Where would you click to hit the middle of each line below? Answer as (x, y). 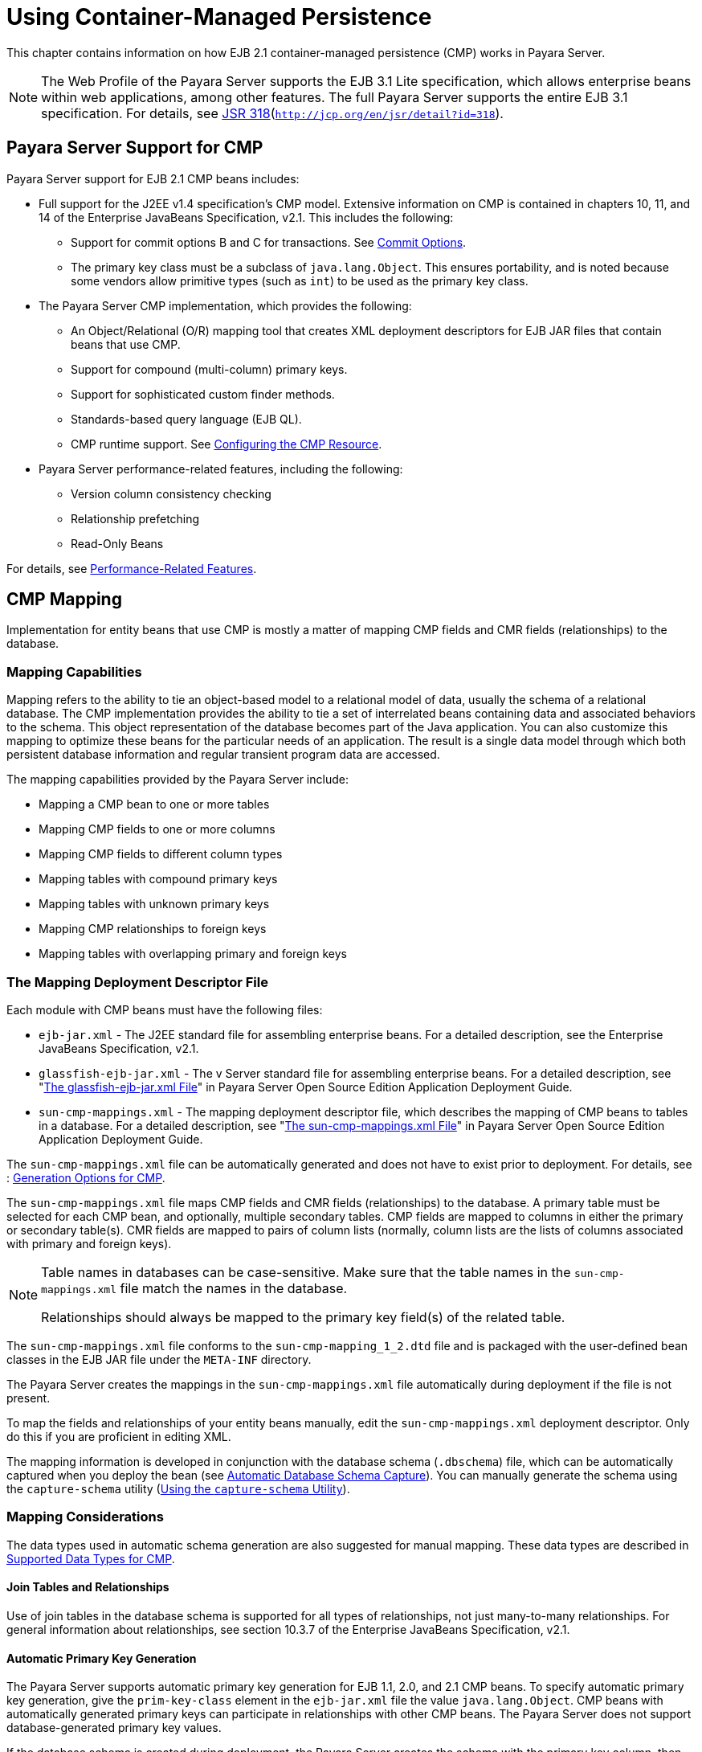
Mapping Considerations (85, 1517)
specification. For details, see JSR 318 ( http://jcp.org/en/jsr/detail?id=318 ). (272, 113)
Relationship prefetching (135, 518)
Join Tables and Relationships (88, 1587)
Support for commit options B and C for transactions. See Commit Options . (269, 242)
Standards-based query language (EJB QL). (186, 419)
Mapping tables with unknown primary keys (154, 904)
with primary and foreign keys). (89, 1243)
